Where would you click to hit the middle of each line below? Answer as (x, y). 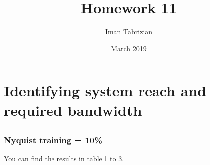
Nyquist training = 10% (53, 140)
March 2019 (129, 48)
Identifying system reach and (105, 90)
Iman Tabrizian (129, 31)
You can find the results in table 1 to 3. (64, 158)
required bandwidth (73, 110)
